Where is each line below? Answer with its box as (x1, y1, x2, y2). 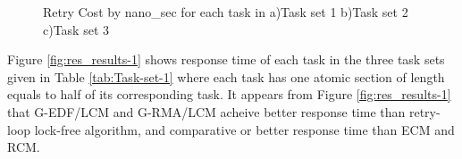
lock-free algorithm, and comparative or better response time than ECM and (34, 120, 455, 138)
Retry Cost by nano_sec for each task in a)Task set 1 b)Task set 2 (43, 3, 408, 21)
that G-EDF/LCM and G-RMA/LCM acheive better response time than (7, 102, 406, 121)
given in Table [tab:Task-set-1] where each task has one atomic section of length (7, 67, 445, 86)
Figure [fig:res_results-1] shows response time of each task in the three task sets (7, 50, 445, 69)
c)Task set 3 (43, 20, 110, 38)
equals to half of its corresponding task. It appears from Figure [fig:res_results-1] (7, 85, 451, 104)
